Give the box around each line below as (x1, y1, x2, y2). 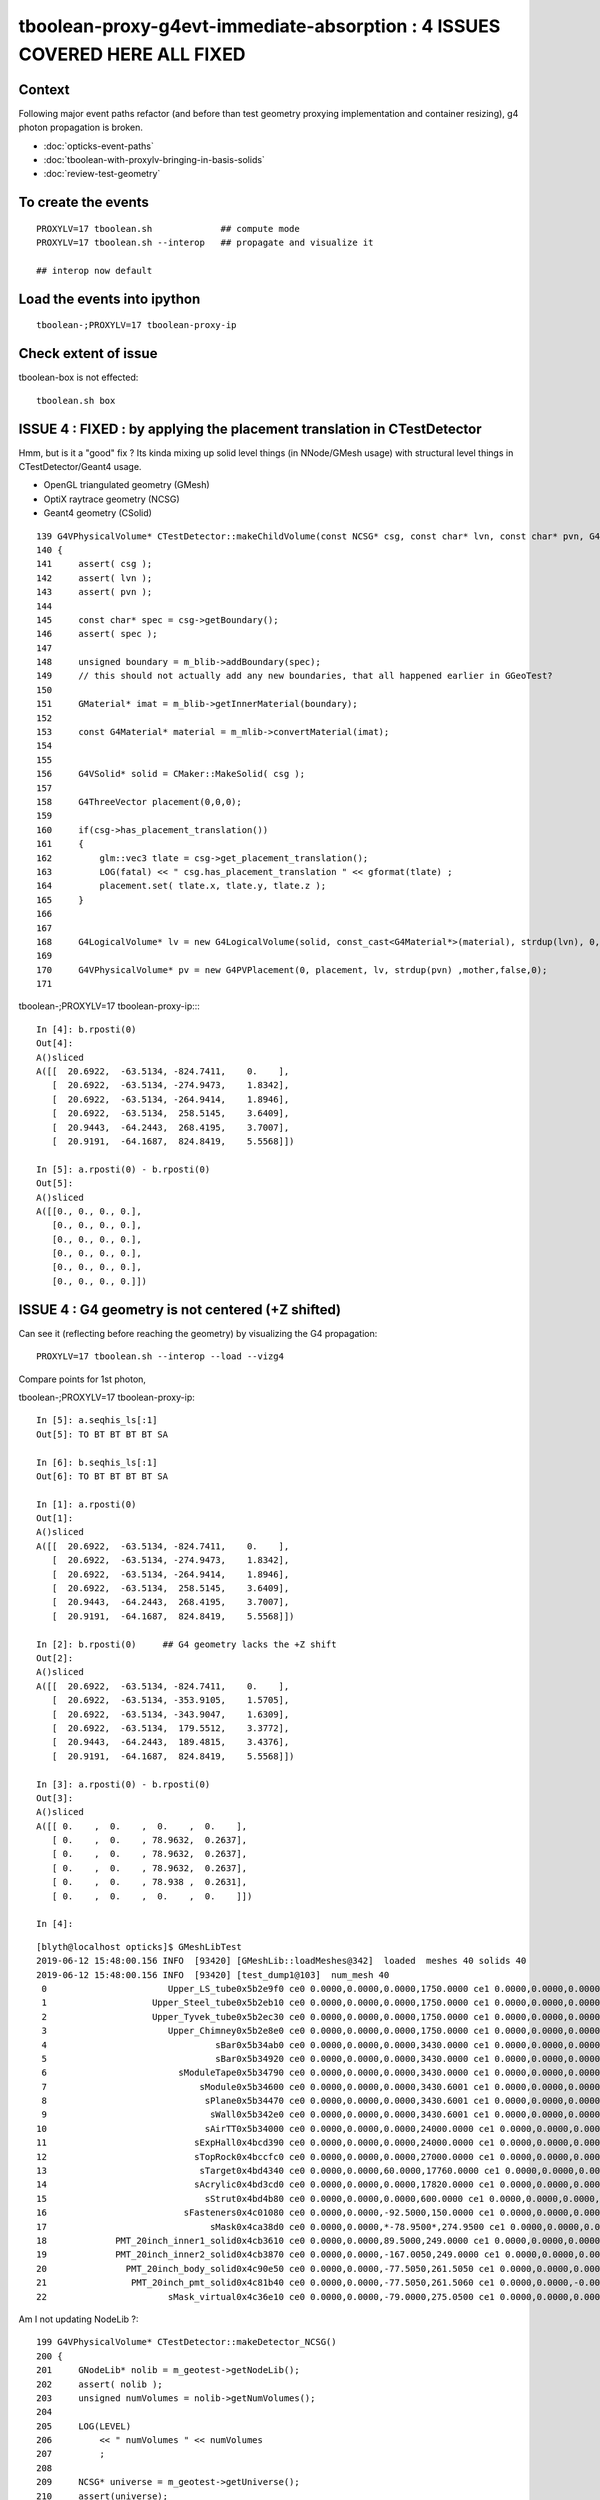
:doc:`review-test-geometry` (43, 168, 161, 180)
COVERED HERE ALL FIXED (18, 43, 246, 65)
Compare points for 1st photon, (18, 1373, 147, 1385)
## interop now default (36, 265, 153, 276)
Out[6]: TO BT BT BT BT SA (36, 1470, 169, 1482)
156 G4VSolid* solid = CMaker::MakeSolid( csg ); (36, 768, 305, 780)
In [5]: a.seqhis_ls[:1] (36, 1415, 158, 1426)
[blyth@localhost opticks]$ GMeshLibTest (36, 1941, 242, 1952)
